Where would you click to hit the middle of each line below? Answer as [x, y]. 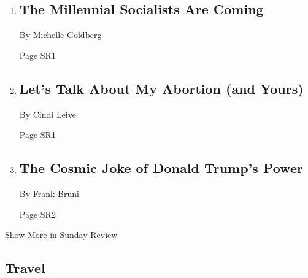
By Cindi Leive [48, 114]
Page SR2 [37, 214]
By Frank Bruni [49, 193]
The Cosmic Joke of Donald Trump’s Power [161, 168]
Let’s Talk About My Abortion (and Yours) [161, 88]
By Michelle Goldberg [60, 35]
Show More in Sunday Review [61, 235]
